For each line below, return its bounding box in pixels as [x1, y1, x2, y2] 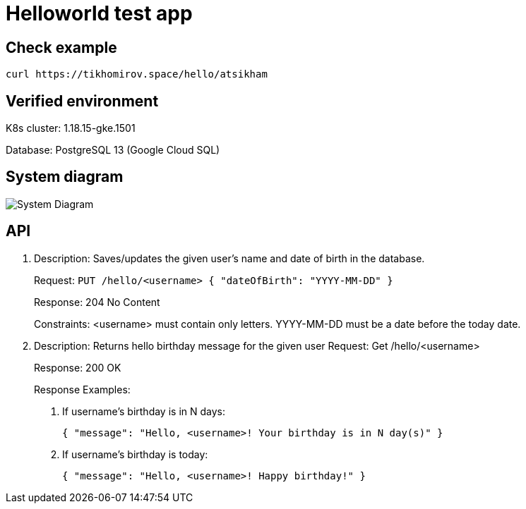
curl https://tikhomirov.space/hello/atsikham [6, 68, 268, 80]
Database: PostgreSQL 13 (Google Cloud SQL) [6, 144, 220, 157]
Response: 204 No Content [34, 295, 160, 308]
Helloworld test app [6, 1, 193, 25]
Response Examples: [34, 383, 131, 395]
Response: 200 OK [34, 361, 121, 374]
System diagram [6, 168, 124, 186]
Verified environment [6, 92, 159, 110]
